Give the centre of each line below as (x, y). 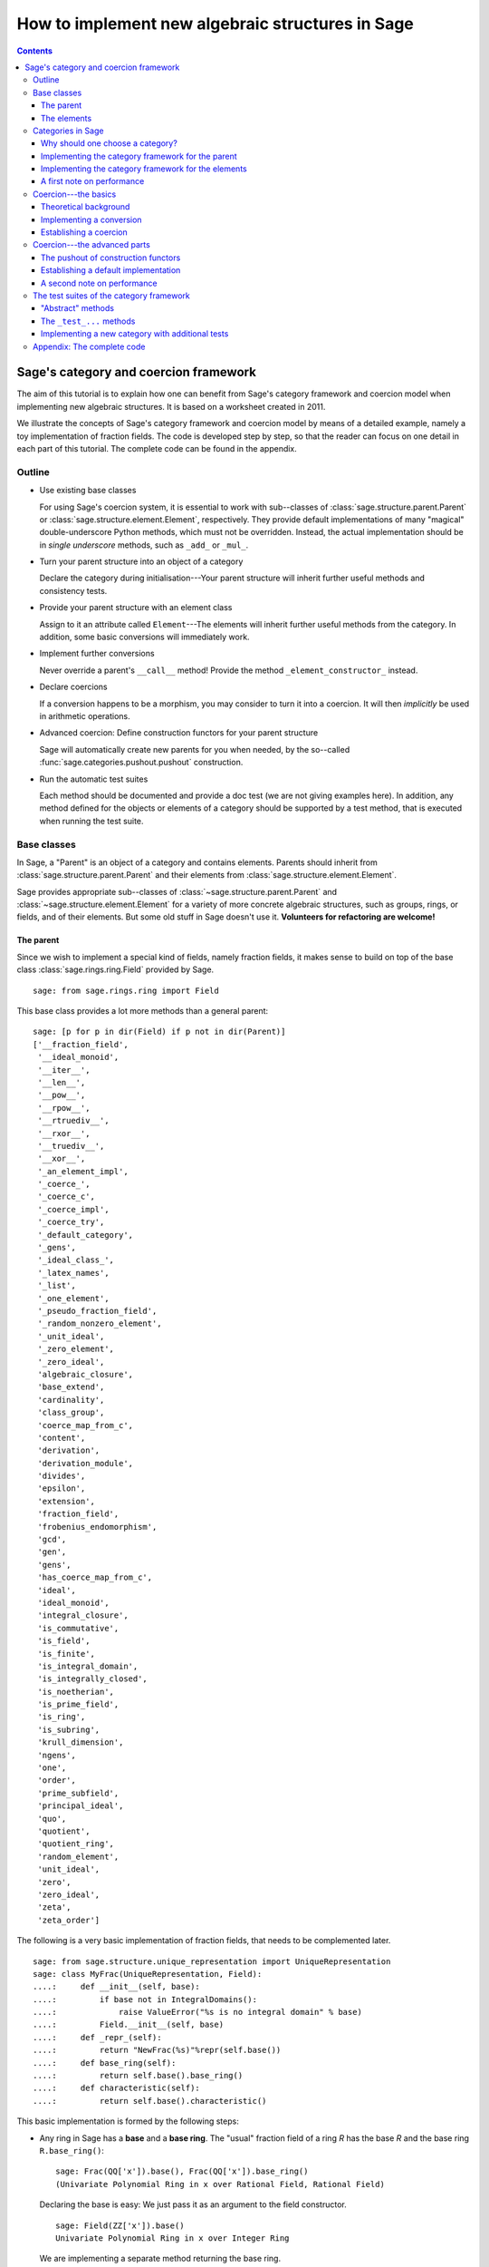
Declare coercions (73, 687)
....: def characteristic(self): (117, 2088)
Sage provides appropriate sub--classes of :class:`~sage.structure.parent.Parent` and (177, 891)
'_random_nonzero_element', (100, 1323)
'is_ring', (62, 1717)
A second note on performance (99, 283)
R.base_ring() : (72, 2150)
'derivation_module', (86, 1463)
